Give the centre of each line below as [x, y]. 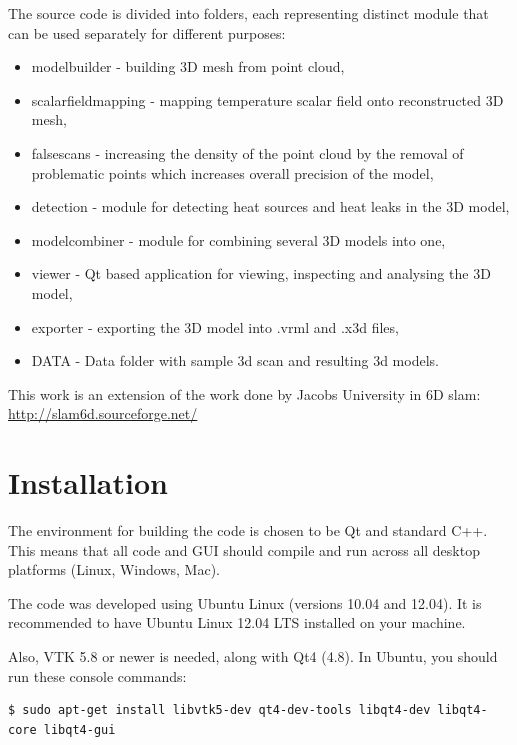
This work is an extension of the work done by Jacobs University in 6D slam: [244, 393]
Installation [88, 482]
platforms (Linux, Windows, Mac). [114, 569]
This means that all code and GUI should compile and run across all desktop [244, 549]
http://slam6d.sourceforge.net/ [103, 413]
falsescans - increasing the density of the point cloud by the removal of [247, 152]
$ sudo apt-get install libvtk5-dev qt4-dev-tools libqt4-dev [219, 710]
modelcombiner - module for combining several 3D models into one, [238, 239]
